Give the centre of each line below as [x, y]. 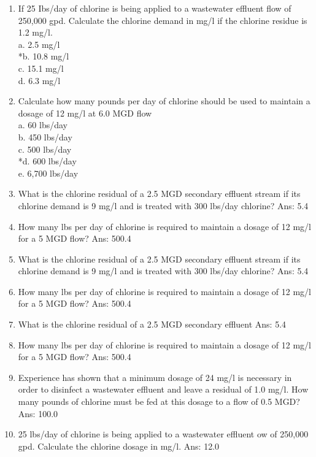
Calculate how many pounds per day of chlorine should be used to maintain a [164, 101]
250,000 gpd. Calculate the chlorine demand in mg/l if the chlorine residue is [163, 20]
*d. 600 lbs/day [47, 161]
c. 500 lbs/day [45, 149]
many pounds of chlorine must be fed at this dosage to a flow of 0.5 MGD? [159, 401]
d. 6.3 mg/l [39, 80]
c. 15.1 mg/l [41, 68]
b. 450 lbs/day [45, 136]
